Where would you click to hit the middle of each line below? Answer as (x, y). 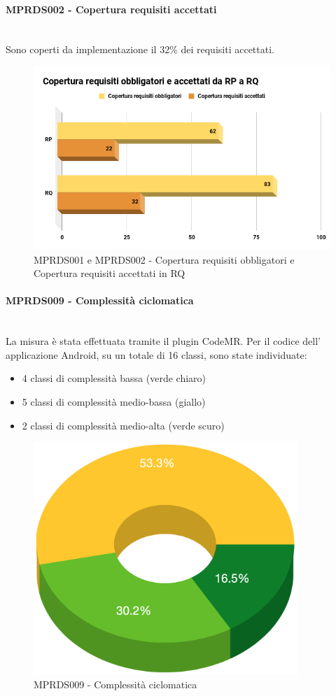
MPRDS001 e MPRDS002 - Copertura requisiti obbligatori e (164, 259)
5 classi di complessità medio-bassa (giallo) (114, 401)
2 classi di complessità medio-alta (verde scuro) (123, 425)
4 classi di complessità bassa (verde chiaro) (114, 378)
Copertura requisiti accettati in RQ (110, 273)
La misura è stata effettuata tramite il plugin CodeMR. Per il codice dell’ (163, 341)
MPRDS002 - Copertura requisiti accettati (111, 9)
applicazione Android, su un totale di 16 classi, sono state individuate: (156, 354)
